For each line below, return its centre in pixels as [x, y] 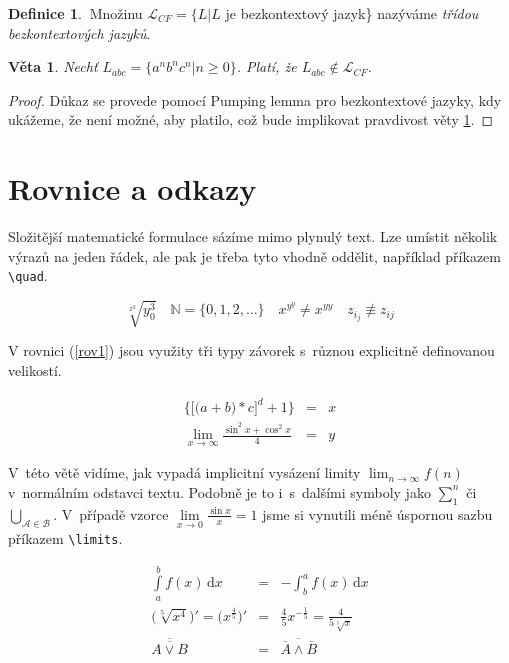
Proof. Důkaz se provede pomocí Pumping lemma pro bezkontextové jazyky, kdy [255, 99]
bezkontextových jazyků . [79, 32]
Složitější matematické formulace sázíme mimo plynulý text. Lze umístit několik [253, 236]
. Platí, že [266, 66]
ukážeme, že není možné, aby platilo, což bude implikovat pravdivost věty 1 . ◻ [250, 119]
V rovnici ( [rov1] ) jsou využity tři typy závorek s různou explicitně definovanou [251, 350]
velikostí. [35, 370]
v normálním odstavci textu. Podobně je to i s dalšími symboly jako [219, 491]
